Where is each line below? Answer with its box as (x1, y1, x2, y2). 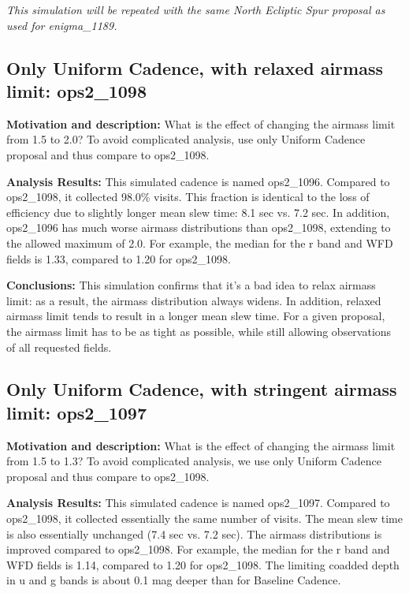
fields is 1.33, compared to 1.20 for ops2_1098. (6, 250, 231, 267)
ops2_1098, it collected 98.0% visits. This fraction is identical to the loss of (6, 188, 370, 205)
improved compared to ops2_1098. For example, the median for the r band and (6, 541, 390, 558)
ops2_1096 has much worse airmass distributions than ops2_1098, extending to (6, 219, 391, 236)
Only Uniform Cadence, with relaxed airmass (6, 55, 384, 80)
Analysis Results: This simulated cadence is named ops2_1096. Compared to (6, 173, 390, 189)
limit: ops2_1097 (6, 400, 147, 424)
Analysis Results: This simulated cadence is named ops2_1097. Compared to (6, 494, 390, 511)
